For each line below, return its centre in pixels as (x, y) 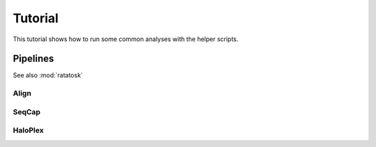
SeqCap (27, 111)
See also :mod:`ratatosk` (48, 75)
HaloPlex (29, 130)
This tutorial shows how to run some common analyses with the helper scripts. (126, 39)
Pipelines (33, 59)
